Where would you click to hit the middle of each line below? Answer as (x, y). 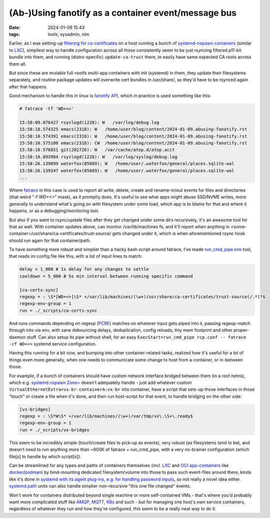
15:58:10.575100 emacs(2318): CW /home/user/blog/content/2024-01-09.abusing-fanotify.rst (133, 143)
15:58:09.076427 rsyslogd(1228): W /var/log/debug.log (89, 122)
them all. (18, 64)
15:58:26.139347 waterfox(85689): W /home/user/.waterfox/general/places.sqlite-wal (127, 170)
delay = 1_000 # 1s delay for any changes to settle (84, 269)
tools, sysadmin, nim (68, 34)
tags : (14, 34)
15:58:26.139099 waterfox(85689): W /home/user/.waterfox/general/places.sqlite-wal (127, 164)
